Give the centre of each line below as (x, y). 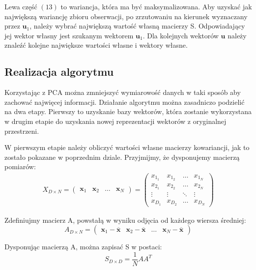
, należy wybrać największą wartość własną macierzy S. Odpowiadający (137, 26)
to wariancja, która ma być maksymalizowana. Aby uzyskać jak (156, 6)
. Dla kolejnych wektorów (181, 35)
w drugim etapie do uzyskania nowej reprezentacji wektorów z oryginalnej (115, 121)
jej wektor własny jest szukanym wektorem (69, 35)
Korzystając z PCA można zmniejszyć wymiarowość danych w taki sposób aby (123, 92)
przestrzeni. (22, 131)
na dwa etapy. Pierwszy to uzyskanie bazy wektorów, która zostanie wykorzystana (128, 111)
